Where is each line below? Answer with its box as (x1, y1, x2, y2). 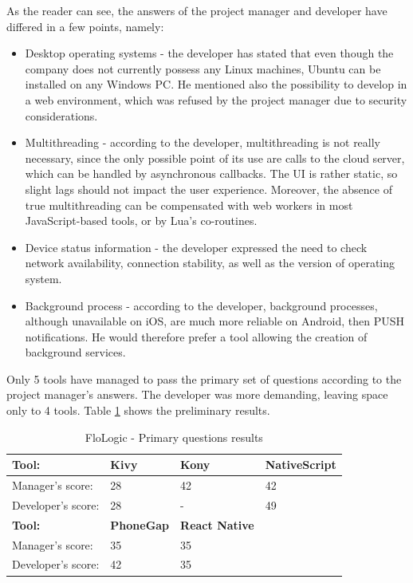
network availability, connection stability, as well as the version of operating (25, 254, 395, 271)
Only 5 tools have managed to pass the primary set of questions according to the (6, 370, 402, 387)
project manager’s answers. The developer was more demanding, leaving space (6, 386, 388, 403)
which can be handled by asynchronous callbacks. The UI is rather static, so (25, 165, 398, 182)
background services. (25, 344, 126, 360)
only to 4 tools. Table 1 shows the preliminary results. (6, 402, 270, 419)
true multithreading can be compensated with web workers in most (25, 196, 353, 213)
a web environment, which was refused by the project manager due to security (25, 91, 407, 108)
